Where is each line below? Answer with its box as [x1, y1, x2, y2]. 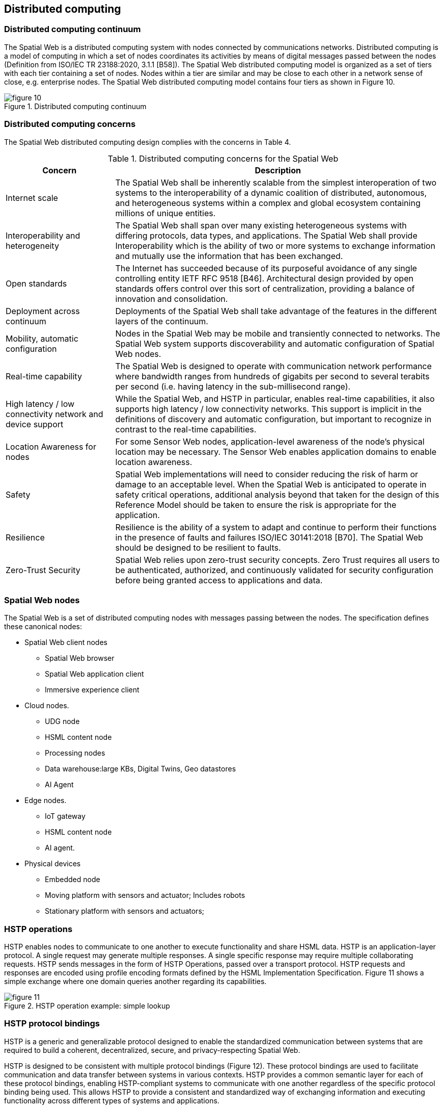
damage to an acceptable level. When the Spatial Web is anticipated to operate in [115, 479, 427, 489]
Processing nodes [45, 749, 105, 758]
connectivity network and [6, 408, 103, 419]
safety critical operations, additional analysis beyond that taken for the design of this [115, 489, 439, 500]
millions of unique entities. [115, 208, 216, 218]
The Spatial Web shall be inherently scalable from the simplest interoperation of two [115, 177, 437, 188]
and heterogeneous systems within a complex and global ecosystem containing [115, 197, 421, 208]
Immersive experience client [45, 685, 140, 694]
